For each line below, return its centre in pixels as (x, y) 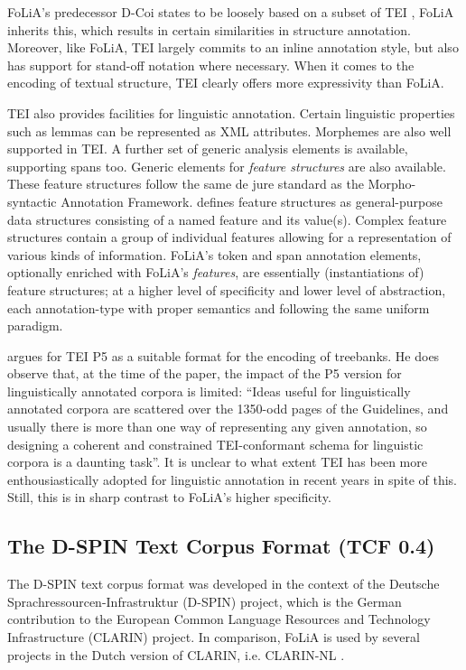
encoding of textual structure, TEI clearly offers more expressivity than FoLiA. (226, 83)
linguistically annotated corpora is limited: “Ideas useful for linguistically (209, 391)
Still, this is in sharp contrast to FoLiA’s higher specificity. (169, 497)
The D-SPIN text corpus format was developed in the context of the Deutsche (224, 584)
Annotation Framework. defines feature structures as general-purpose (252, 201)
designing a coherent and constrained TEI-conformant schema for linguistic (215, 444)
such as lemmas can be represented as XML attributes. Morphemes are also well (229, 130)
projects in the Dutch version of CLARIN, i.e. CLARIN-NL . (176, 654)
